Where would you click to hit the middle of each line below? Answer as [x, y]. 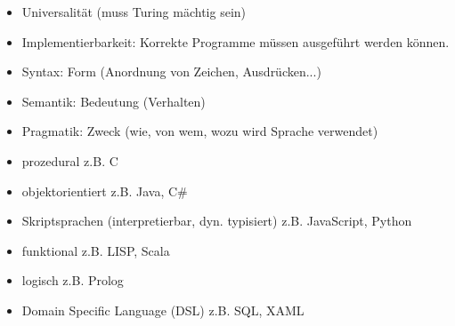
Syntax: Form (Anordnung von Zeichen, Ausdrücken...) [171, 72]
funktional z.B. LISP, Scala [96, 250]
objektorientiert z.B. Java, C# [105, 191]
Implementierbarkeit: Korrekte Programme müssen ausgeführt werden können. [236, 41]
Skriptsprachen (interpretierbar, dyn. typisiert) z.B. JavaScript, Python [217, 221]
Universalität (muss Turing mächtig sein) [134, 12]
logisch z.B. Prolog [73, 280]
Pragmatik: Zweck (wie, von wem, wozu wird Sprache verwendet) [200, 131]
